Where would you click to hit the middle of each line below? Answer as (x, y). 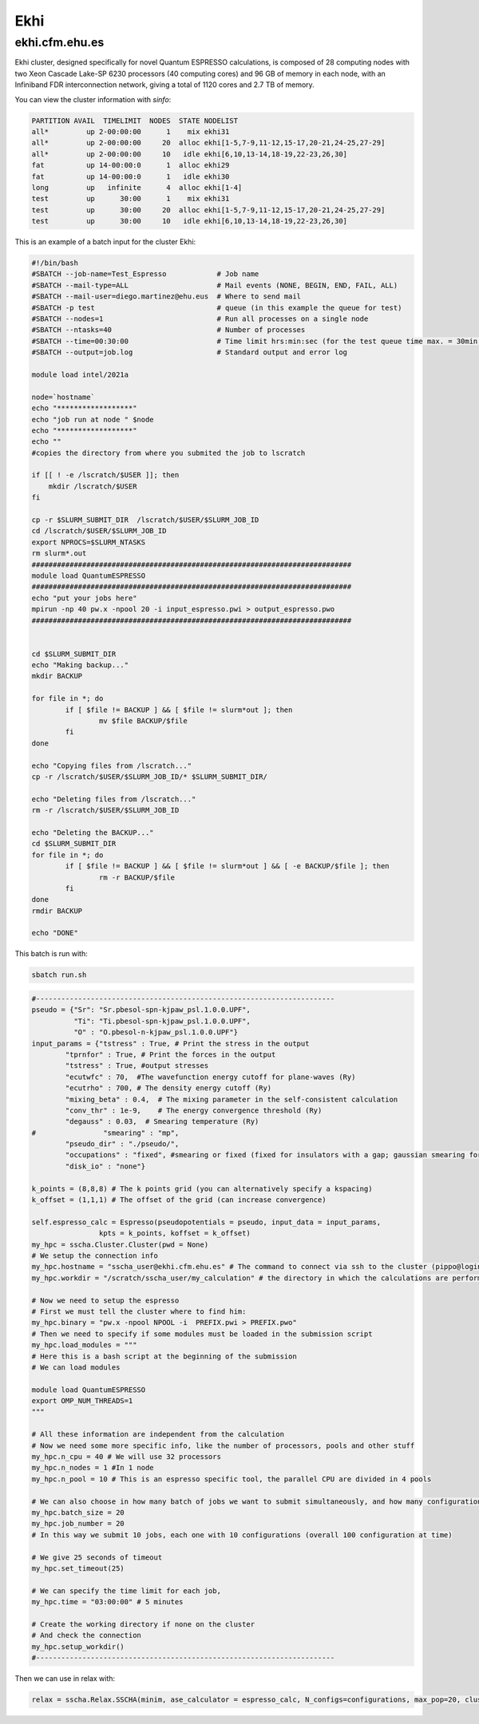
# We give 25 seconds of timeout (97, 1557)
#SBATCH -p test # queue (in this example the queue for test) (217, 308)
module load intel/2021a (80, 374)
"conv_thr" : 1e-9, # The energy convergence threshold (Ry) (194, 1110)
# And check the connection (86, 1635)
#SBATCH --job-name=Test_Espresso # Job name (145, 274)
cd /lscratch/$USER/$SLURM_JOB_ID (99, 531)
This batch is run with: (51, 954)
